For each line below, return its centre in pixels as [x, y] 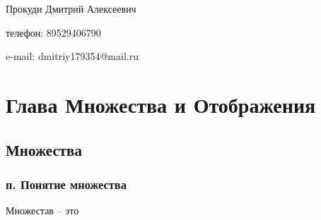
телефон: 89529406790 [53, 32]
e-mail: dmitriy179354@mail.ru [72, 56]
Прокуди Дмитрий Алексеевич [71, 8]
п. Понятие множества [66, 184]
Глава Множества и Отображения [161, 104]
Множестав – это [42, 210]
